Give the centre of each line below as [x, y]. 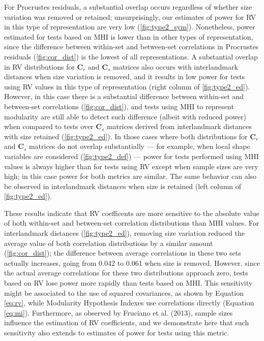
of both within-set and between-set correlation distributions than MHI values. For [132, 223]
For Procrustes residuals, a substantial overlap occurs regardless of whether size [128, 7]
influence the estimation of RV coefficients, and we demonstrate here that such [127, 322]
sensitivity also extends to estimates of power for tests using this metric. [117, 332]
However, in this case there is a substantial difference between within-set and [124, 96]
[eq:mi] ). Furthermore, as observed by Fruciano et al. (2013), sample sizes [119, 312]
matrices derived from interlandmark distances [179, 126]
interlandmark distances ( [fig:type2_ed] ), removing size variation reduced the [124, 233]
